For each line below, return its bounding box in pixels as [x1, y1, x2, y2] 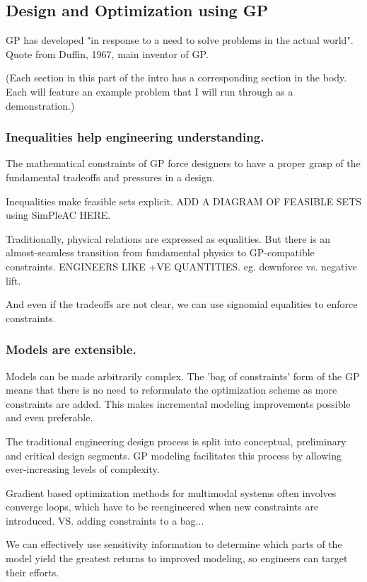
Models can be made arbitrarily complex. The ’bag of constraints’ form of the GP [6, 368, 360, 383]
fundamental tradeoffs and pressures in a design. [6, 169, 215, 184]
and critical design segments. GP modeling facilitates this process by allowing [6, 447, 342, 462]
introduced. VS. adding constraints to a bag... [6, 513, 204, 527]
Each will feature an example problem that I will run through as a [6, 84, 293, 98]
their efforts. [6, 564, 59, 579]
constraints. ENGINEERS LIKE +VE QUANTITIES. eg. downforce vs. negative [6, 258, 357, 273]
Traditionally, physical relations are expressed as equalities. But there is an [6, 231, 331, 246]
